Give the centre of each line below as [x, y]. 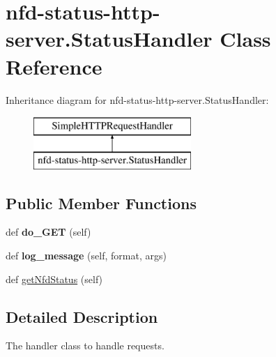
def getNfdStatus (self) [54, 279]
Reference [54, 66]
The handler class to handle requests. [85, 345]
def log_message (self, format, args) [86, 256]
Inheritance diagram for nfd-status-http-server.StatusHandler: [137, 99]
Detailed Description [82, 316]
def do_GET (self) [48, 232]
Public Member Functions [101, 203]
